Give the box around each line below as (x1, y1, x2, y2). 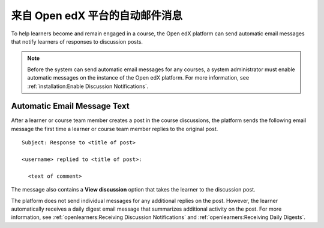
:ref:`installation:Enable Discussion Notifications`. (27, 83, 149, 90)
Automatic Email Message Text (11, 101, 130, 111)
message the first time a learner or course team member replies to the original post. (11, 125, 218, 132)
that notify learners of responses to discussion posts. (11, 38, 143, 45)
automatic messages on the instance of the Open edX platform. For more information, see (27, 74, 249, 81)
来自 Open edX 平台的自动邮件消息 (11, 9, 183, 22)
